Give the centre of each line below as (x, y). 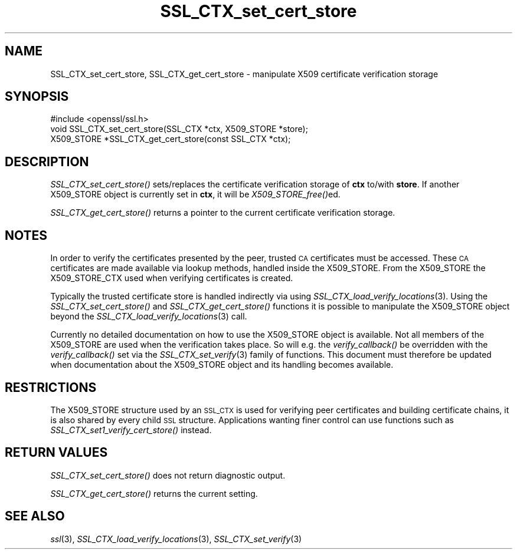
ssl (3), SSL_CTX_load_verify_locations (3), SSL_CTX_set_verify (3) (176, 539)
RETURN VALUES (56, 453)
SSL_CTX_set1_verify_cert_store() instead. (131, 430)
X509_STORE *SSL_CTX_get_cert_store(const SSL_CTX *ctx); (171, 139)
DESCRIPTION (47, 161)
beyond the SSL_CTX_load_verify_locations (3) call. (149, 316)
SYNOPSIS (37, 97)
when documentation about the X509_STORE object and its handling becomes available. (222, 365)
